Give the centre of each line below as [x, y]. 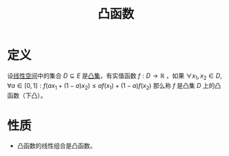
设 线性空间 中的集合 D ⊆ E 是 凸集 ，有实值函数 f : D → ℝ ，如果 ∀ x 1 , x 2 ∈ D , [114, 76]
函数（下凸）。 [27, 95]
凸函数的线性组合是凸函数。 [57, 146]
